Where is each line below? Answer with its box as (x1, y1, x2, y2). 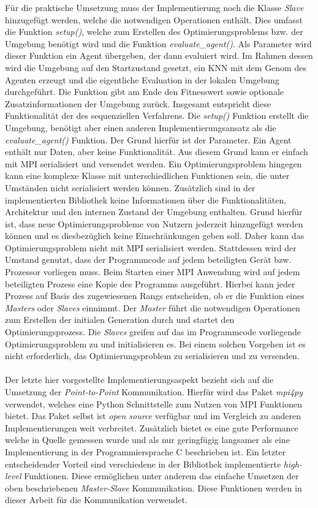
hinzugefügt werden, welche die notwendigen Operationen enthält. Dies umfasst (5, 13, 303, 26)
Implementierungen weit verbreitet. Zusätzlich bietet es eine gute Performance (5, 421, 298, 434)
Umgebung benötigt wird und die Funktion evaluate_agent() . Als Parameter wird (5, 37, 312, 50)
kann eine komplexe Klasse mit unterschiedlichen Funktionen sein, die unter (5, 169, 290, 182)
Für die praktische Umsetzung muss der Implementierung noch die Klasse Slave (5, 1, 304, 13)
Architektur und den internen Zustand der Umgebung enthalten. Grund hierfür (5, 205, 303, 218)
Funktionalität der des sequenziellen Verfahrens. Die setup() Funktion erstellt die (5, 109, 309, 122)
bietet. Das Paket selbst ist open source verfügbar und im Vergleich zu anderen (5, 409, 301, 422)
